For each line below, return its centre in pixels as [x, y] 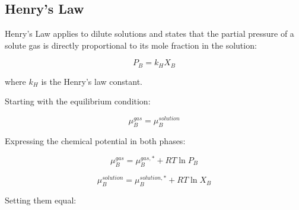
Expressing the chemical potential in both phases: [95, 140]
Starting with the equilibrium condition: [78, 101]
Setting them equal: [41, 200]
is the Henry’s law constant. [92, 81]
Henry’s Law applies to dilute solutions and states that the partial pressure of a [149, 34]
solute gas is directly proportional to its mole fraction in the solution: [131, 45]
